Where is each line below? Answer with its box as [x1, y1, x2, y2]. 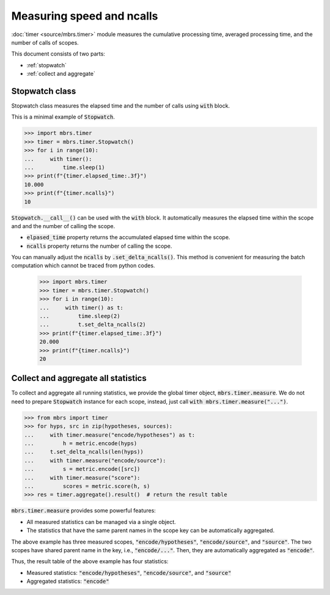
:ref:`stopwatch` [26, 61, 67, 68]
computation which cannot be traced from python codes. [11, 262, 155, 269]
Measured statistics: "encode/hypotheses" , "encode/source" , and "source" [26, 569, 232, 576]
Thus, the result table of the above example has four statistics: [11, 558, 169, 565]
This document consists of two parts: [11, 50, 105, 57]
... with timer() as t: [39, 304, 123, 311]
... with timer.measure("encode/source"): [24, 457, 166, 464]
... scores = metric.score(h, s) [24, 482, 150, 489]
